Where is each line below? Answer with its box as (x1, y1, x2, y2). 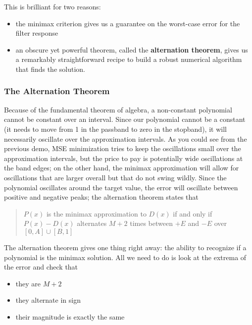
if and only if (173, 208, 212, 218)
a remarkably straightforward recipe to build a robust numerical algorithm (15, 54, 242, 64)
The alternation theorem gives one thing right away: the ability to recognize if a (4, 242, 247, 252)
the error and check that (4, 262, 78, 272)
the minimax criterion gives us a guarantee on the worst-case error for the (15, 18, 240, 28)
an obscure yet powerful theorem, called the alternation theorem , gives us (15, 44, 248, 54)
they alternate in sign (15, 295, 81, 305)
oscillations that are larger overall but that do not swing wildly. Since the (4, 172, 227, 182)
